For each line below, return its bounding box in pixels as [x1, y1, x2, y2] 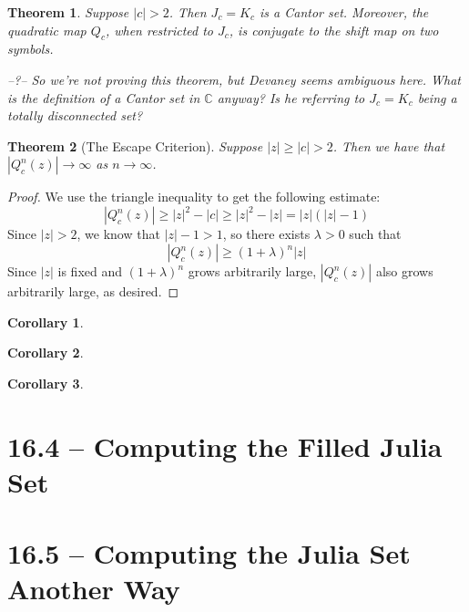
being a [417, 88, 457, 107]
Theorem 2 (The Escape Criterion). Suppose [7, 136, 263, 155]
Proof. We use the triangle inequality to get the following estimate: [7, 187, 381, 206]
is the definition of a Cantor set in [7, 88, 200, 107]
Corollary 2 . [7, 343, 84, 362]
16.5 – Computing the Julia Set [7, 534, 411, 572]
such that [349, 224, 402, 244]
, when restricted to [105, 20, 213, 39]
